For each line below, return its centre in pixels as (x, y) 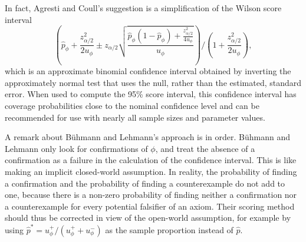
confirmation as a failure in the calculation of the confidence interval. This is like (151, 160)
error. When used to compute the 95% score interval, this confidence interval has (151, 94)
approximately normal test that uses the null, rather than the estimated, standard (153, 82)
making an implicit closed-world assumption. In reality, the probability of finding (151, 171)
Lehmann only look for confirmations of (76, 148)
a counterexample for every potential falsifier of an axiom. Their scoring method (150, 206)
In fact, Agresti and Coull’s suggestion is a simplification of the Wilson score (143, 8)
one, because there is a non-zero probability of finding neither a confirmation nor (151, 195)
